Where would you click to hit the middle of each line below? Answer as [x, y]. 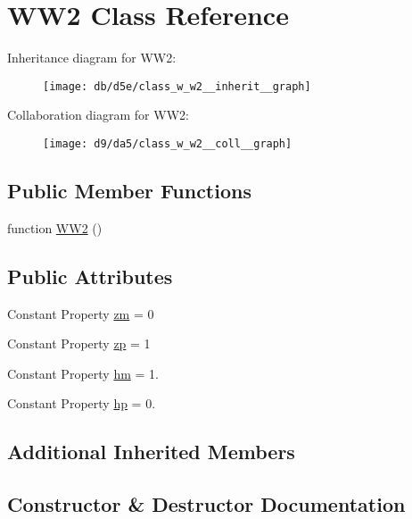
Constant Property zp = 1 [79, 343]
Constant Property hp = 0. [82, 403]
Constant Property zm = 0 [81, 313]
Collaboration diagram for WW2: [98, 115]
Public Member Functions [129, 191]
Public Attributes [90, 276]
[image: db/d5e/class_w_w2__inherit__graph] [177, 86]
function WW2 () [55, 227]
